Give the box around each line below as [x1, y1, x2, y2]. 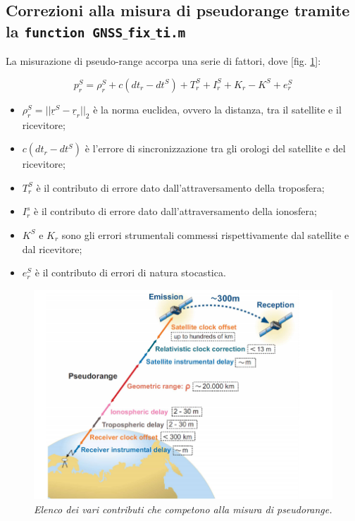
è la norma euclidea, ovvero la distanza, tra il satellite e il [93, 102, 342, 116]
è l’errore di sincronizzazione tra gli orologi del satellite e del [85, 141, 346, 156]
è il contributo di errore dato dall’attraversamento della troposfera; [36, 180, 325, 195]
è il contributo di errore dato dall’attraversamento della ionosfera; [34, 204, 317, 219]
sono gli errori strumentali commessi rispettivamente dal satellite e [61, 227, 349, 242]
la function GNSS [6, 20, 123, 42]
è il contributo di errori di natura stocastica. [35, 265, 226, 280]
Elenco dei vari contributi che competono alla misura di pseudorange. [34, 501, 332, 516]
